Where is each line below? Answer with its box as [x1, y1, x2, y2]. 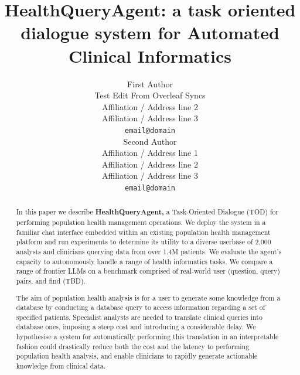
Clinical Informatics [69, 43, 231, 67]
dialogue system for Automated [21, 21, 279, 45]
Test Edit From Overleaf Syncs [94, 89, 206, 101]
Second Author [123, 135, 177, 147]
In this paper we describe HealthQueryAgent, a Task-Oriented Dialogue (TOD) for [16, 207, 279, 217]
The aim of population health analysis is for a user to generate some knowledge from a [16, 292, 281, 302]
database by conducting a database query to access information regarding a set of [16, 302, 265, 312]
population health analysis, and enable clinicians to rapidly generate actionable [16, 351, 258, 361]
